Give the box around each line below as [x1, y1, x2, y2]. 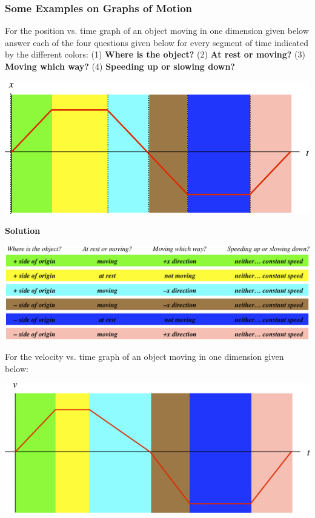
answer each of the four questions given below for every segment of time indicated [5, 36, 308, 48]
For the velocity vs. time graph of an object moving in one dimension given [5, 350, 284, 363]
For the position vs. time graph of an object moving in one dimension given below [5, 24, 309, 37]
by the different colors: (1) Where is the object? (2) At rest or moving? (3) [5, 48, 306, 61]
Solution [5, 224, 41, 237]
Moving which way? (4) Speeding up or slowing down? [5, 60, 235, 72]
